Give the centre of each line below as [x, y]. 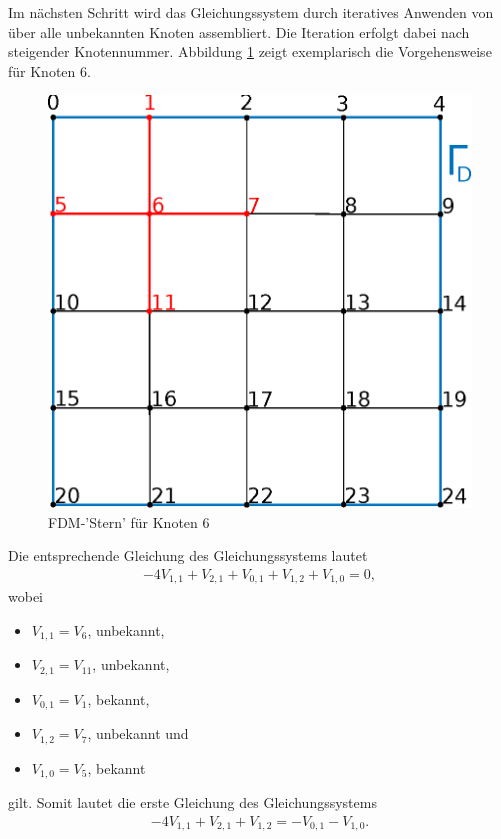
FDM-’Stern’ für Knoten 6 [129, 521]
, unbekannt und [138, 733]
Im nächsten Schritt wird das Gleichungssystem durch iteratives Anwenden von [251, 12]
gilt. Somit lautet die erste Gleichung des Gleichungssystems [192, 802]
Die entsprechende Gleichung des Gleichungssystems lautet [188, 555]
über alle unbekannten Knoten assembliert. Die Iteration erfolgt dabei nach [239, 31]
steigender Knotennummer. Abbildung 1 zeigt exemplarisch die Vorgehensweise [250, 51]
